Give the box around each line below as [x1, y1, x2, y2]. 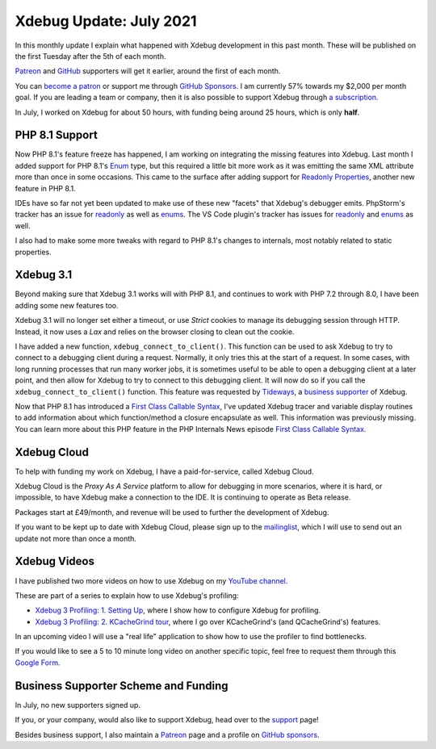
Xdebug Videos [15, 554, 94, 568]
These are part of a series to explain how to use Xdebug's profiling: [15, 590, 239, 600]
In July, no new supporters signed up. [15, 700, 141, 709]
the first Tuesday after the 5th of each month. [15, 51, 166, 61]
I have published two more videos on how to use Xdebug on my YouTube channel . [15, 575, 288, 585]
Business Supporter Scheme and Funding [15, 679, 229, 693]
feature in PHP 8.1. [15, 183, 76, 193]
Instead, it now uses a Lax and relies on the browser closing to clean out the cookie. [15, 327, 295, 337]
